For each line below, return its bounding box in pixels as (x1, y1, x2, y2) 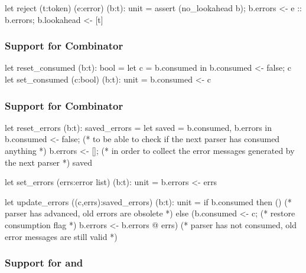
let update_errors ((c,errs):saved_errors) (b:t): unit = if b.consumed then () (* (5, 195, 292, 208)
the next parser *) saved (5, 156, 92, 168)
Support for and (5, 255, 83, 270)
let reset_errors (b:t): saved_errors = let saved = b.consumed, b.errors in (5, 121, 272, 133)
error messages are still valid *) (5, 230, 118, 242)
